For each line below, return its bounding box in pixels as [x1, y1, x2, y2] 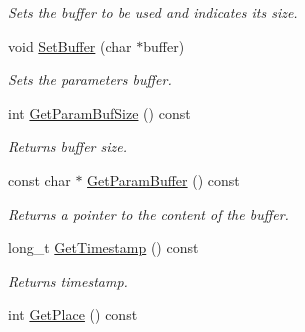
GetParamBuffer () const [87, 169, 240, 190]
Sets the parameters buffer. [8, 69, 172, 90]
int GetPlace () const [8, 304, 138, 325]
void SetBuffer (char [8, 35, 132, 56]
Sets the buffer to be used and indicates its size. [8, 2, 298, 22]
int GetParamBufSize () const [8, 102, 191, 123]
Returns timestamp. [8, 270, 128, 291]
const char [8, 169, 71, 190]
